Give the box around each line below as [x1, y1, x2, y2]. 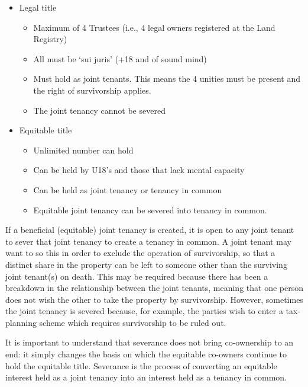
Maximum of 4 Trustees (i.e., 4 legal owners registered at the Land [33, 21, 275, 33]
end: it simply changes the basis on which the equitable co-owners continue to [5, 348, 287, 360]
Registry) [33, 33, 67, 45]
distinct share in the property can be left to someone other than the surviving [5, 258, 287, 270]
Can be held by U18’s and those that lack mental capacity [33, 164, 245, 176]
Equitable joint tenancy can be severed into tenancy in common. [33, 203, 267, 216]
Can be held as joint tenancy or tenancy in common [33, 183, 222, 196]
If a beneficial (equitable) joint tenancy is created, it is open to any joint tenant [5, 223, 294, 236]
